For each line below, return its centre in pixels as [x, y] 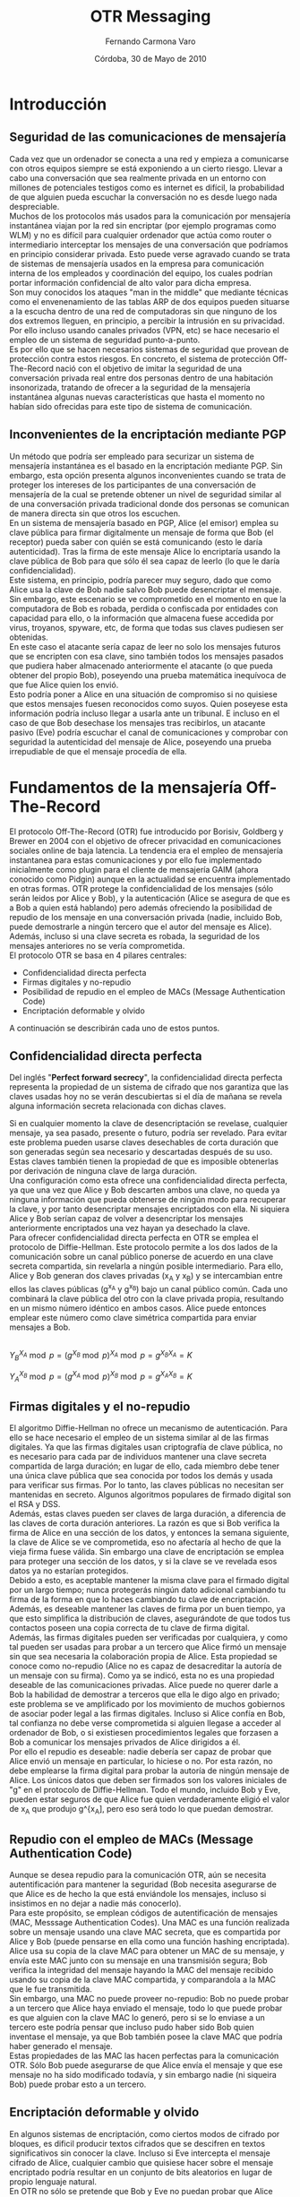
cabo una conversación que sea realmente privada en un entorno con [138, 177]
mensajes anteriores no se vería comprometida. [97, 945]
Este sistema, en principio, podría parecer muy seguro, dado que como [140, 580]
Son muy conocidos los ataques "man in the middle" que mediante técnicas [149, 292]
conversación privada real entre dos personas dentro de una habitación [141, 377]
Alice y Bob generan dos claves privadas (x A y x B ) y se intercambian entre [146, 1277]
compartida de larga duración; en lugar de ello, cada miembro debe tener [145, 1466]
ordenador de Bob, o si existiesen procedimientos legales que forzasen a [144, 1733]
